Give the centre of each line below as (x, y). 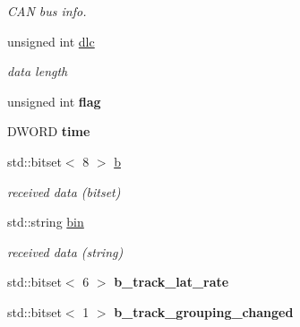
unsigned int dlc (51, 41)
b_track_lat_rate (171, 282)
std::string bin (46, 222)
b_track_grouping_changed (204, 311)
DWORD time (49, 131)
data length (38, 71)
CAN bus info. (47, 11)
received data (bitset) (64, 191)
